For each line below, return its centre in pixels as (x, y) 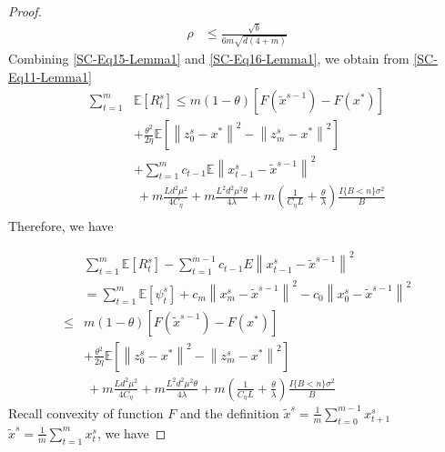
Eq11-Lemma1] (50, 76)
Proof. (25, 11)
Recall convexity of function (86, 412)
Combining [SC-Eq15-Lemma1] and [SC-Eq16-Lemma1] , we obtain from (209, 59)
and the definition (229, 412)
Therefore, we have (61, 226)
